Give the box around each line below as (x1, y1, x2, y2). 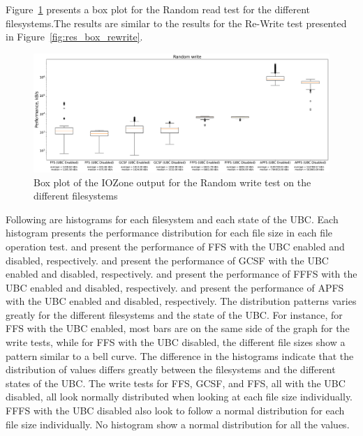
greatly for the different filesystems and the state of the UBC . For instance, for (6, 307, 343, 322)
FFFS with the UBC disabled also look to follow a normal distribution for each (6, 403, 345, 418)
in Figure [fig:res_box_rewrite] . (6, 29, 143, 44)
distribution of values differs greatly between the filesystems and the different (6, 362, 336, 377)
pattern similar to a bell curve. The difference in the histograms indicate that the (6, 348, 354, 363)
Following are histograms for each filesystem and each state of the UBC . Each (6, 211, 339, 226)
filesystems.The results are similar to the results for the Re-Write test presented (6, 15, 347, 30)
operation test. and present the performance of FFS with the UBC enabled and (6, 239, 345, 253)
